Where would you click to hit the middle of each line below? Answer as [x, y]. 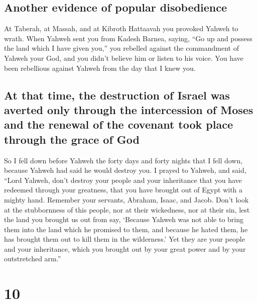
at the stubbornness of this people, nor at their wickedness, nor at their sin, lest [127, 209]
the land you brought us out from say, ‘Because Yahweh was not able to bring [124, 219]
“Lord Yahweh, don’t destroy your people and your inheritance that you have [123, 180]
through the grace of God [72, 139]
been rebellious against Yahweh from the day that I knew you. [100, 68]
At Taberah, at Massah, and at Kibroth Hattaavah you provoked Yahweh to [121, 28]
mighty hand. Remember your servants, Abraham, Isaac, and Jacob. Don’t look [126, 199]
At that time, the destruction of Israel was [117, 95]
